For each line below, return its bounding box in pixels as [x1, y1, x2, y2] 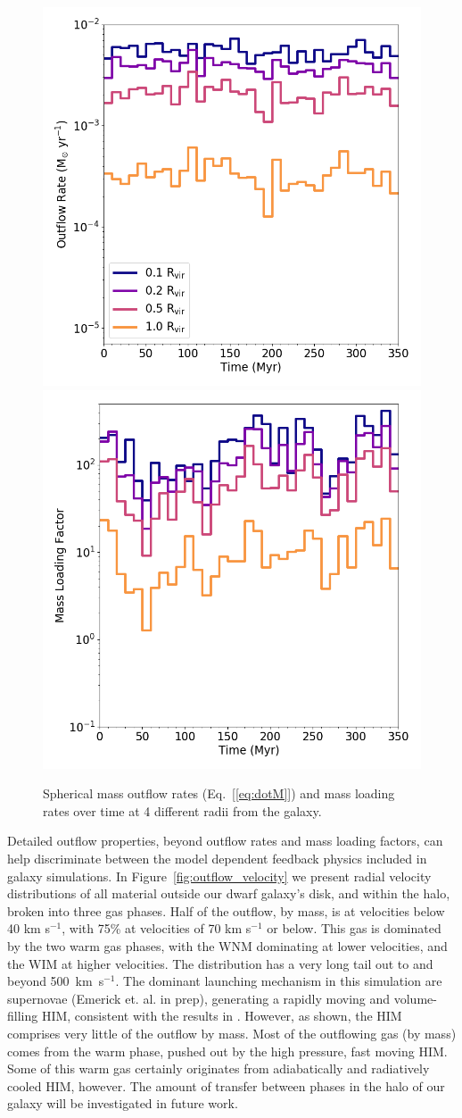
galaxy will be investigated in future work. [7, 1094, 238, 1113]
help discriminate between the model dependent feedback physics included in [7, 848, 427, 867]
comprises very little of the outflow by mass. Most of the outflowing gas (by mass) [7, 1023, 457, 1042]
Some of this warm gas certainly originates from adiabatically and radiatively [7, 1059, 430, 1078]
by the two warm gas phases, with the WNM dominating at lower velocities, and [7, 936, 448, 955]
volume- [393, 989, 437, 1007]
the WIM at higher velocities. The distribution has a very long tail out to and [7, 954, 433, 972]
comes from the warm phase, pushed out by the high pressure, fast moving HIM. [7, 1041, 448, 1060]
